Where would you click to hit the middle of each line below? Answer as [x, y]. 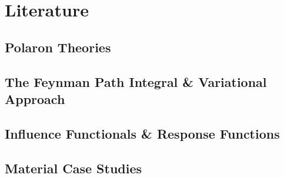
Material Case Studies [73, 168]
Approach [35, 98]
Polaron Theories [58, 47]
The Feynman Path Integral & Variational [136, 81]
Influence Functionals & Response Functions [142, 133]
